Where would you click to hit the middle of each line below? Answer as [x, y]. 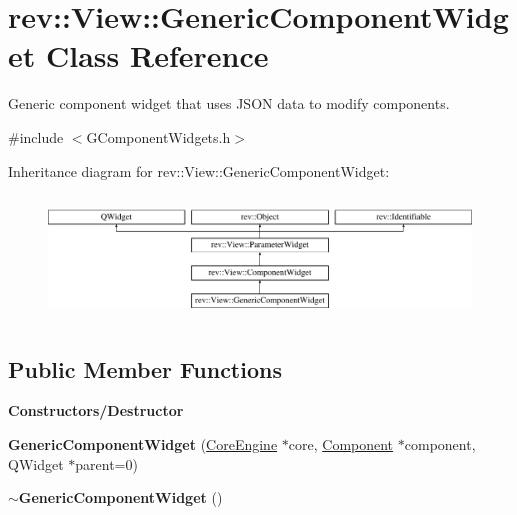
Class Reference [157, 55]
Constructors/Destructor [96, 410]
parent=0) [106, 463]
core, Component [341, 443]
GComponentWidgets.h [158, 136]
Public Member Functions [145, 368]
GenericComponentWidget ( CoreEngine [143, 443]
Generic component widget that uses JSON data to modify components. [229, 103]
